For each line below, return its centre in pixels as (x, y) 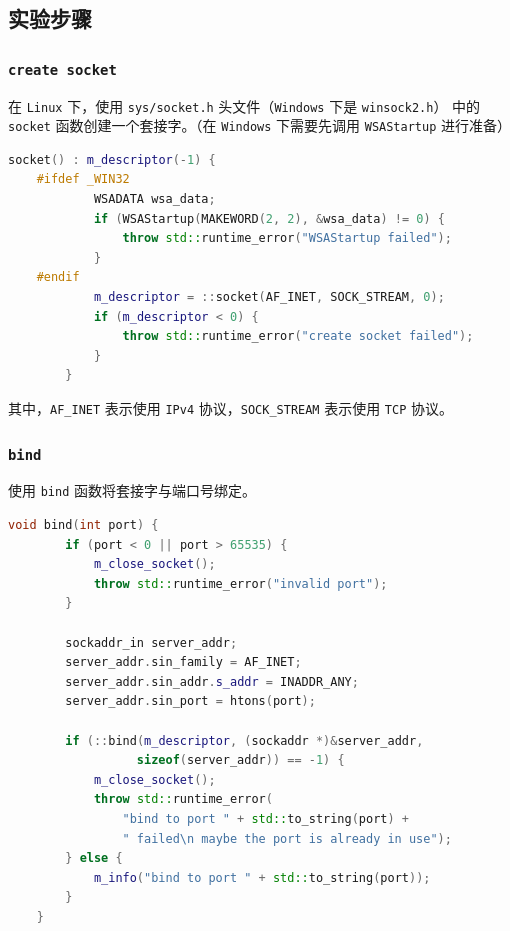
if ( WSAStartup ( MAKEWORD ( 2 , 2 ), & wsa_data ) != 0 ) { (269, 218)
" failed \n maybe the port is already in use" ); (287, 838)
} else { (94, 858)
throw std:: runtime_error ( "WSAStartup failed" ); (287, 238)
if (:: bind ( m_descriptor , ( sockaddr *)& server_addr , (244, 740)
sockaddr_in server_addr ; (151, 642)
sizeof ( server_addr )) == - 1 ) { (240, 760)
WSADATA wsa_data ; (154, 199)
